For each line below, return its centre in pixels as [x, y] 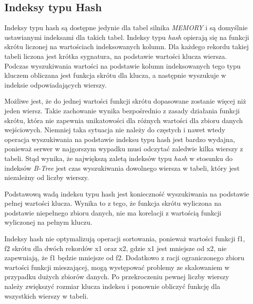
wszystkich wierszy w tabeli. [46, 295]
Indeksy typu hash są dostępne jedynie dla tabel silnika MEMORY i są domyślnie [126, 27]
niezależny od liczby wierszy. [47, 177]
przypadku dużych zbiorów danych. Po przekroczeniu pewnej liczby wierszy [117, 277]
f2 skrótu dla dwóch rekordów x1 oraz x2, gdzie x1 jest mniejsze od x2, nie [116, 248]
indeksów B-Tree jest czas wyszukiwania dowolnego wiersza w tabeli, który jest [122, 168]
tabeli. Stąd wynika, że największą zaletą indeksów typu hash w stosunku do [118, 158]
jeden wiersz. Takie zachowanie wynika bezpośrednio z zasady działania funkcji [122, 110]
